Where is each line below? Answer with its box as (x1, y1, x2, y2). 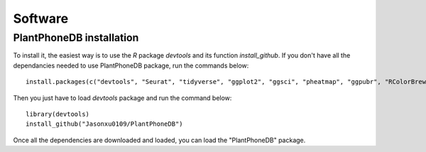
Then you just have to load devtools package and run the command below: (13, 93, 232, 102)
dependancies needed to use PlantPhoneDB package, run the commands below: (13, 61, 249, 70)
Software (13, 11, 69, 26)
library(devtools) (26, 110, 90, 118)
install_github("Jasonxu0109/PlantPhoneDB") (26, 120, 184, 128)
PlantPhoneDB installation (13, 31, 139, 44)
